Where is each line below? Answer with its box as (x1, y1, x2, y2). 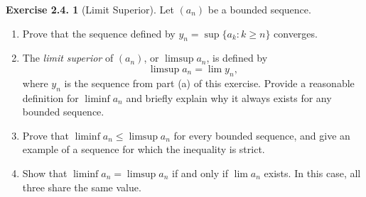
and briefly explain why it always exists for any (126, 90, 332, 105)
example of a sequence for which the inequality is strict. (22, 142, 265, 157)
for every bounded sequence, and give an (173, 128, 350, 142)
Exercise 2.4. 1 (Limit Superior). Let (6, 2, 174, 16)
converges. (274, 26, 318, 40)
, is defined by (206, 50, 268, 65)
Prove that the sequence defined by (22, 26, 176, 40)
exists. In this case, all (264, 165, 361, 180)
